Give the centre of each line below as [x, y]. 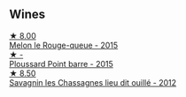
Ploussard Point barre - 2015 [61, 63]
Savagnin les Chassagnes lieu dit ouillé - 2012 [93, 82]
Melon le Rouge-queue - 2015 [64, 45]
